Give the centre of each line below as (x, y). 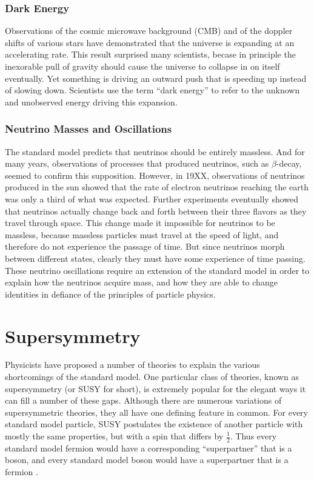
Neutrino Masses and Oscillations (89, 129)
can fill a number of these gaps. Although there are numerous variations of (143, 400)
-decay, (289, 163)
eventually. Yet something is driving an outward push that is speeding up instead (156, 78)
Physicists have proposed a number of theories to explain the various (132, 365)
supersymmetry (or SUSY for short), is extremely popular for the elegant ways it (155, 388)
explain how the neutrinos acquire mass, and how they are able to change (141, 282)
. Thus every (253, 436)
